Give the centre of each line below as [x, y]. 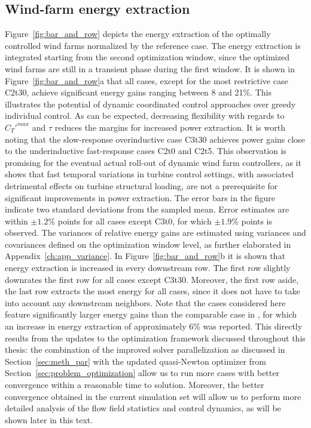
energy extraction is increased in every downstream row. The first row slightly [148, 268]
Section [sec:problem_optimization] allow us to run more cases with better [142, 373]
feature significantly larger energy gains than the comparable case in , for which [151, 314]
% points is [252, 221]
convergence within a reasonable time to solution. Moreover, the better [135, 385]
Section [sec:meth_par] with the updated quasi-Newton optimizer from [136, 361]
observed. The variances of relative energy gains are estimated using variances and [155, 233]
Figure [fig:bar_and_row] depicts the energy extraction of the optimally [138, 34]
